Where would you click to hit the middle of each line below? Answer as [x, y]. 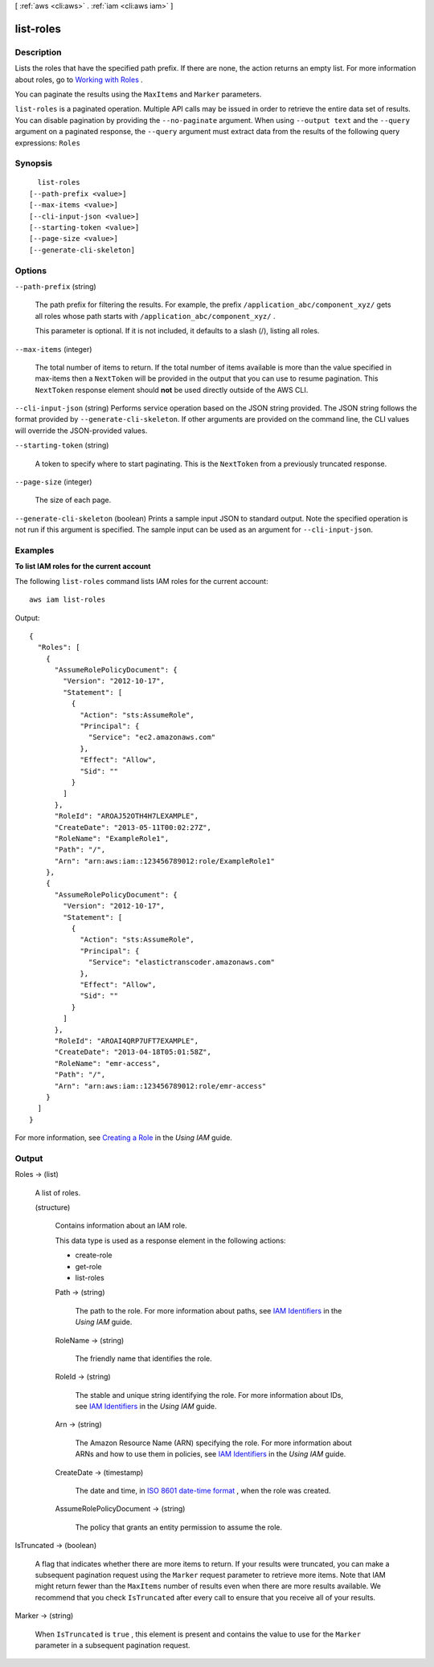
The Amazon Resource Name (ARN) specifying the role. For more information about [214, 1443]
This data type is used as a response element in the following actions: [170, 1240]
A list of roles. [58, 1192]
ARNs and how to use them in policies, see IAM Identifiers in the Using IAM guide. [211, 1454]
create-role [94, 1255]
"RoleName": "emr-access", [107, 1063]
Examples [35, 550]
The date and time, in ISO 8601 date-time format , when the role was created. [203, 1491]
